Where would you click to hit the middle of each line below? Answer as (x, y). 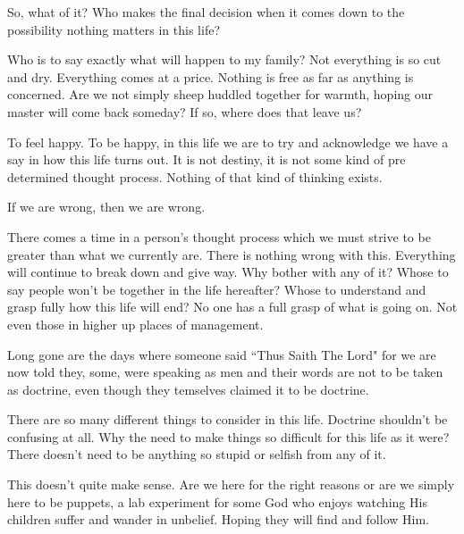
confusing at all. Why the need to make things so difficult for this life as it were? (228, 436)
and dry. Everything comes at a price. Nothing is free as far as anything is (211, 76)
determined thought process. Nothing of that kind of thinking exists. (195, 176)
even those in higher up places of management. (135, 324)
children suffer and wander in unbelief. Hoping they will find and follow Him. (218, 519)
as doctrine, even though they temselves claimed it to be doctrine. (188, 389)
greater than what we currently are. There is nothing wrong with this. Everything (232, 254)
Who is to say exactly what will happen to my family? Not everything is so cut (224, 59)
